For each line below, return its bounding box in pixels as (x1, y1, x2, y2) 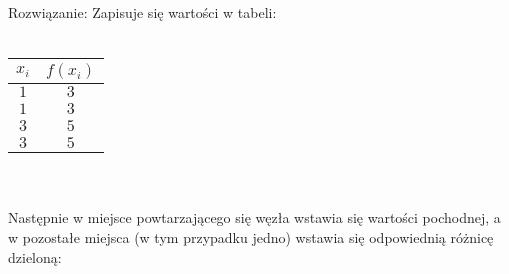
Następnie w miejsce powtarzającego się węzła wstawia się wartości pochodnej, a (8, 207, 501, 228)
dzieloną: (8, 246, 62, 267)
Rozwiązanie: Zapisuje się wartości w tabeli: (8, 2, 277, 22)
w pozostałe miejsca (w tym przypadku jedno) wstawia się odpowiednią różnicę (8, 226, 494, 247)
